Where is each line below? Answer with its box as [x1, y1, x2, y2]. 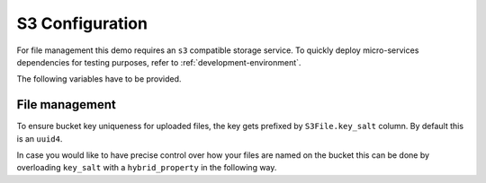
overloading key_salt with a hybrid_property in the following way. [16, 162, 277, 173]
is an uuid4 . [16, 133, 63, 144]
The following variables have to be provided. [16, 74, 182, 84]
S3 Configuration [16, 13, 148, 33]
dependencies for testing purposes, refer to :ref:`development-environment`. [16, 57, 301, 67]
